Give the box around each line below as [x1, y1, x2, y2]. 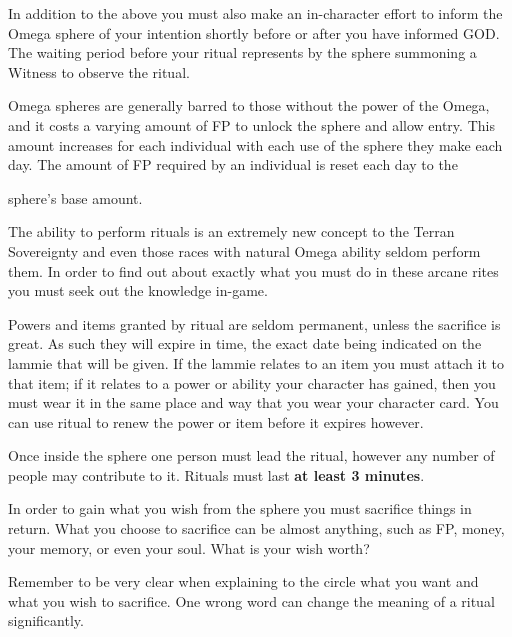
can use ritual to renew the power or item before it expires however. [8, 411, 424, 432]
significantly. [8, 610, 84, 631]
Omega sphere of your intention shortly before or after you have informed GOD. [8, 22, 500, 43]
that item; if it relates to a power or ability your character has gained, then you [8, 372, 496, 393]
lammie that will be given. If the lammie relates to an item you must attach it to [8, 352, 504, 373]
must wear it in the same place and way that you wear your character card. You [8, 392, 499, 413]
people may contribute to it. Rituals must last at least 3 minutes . [8, 464, 425, 485]
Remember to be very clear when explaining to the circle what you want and [8, 571, 479, 592]
